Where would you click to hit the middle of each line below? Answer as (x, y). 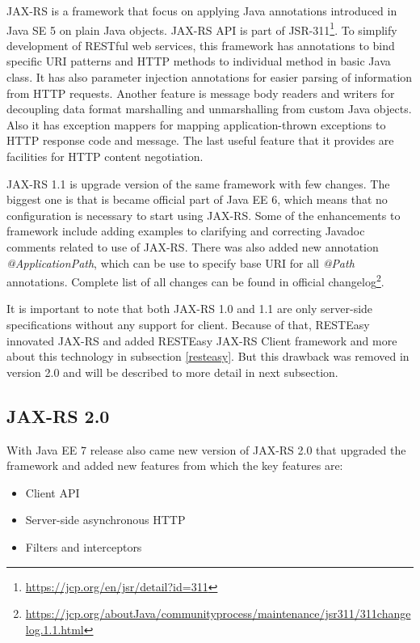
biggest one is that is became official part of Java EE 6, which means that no (197, 199)
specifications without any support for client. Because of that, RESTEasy (188, 324)
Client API (52, 492)
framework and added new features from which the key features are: (175, 465)
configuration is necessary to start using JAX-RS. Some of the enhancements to (204, 215)
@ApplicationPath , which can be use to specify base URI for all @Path (181, 262)
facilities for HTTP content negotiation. (105, 156)
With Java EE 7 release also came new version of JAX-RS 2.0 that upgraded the (206, 449)
